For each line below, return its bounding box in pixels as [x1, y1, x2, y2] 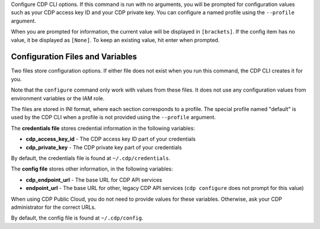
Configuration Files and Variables [11, 52, 137, 62]
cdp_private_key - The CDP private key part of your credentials [25, 143, 182, 151]
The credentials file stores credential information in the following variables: [11, 125, 196, 132]
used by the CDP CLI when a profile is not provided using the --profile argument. [11, 114, 216, 121]
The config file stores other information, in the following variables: [11, 165, 173, 172]
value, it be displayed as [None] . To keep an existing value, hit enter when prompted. [11, 36, 220, 44]
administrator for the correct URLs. [11, 204, 96, 211]
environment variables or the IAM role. [11, 94, 105, 102]
